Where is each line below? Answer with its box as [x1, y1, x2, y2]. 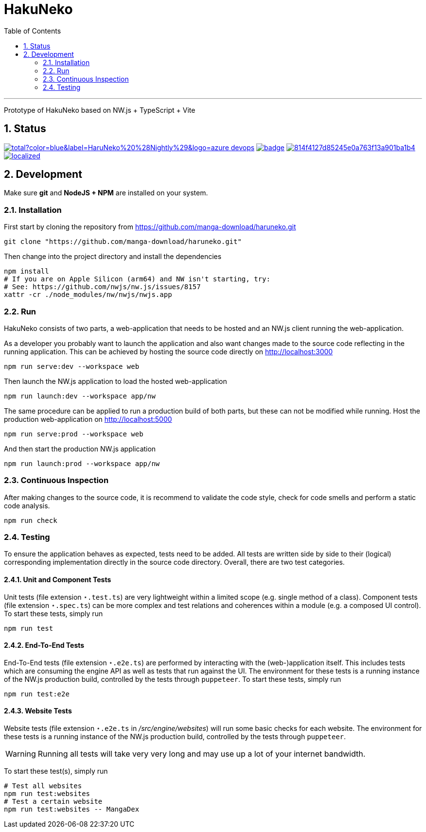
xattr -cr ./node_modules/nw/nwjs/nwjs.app [4, 291, 172, 299]
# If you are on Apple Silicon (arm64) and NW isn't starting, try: [4, 275, 270, 283]
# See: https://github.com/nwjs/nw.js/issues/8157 [4, 283, 201, 291]
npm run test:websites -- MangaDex [4, 805, 140, 814]
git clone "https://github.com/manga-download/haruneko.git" [4, 238, 242, 246]
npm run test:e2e [4, 690, 70, 698]
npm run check [4, 516, 57, 524]
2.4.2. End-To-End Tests [4, 641, 85, 650]
